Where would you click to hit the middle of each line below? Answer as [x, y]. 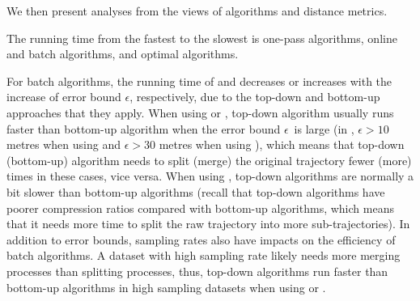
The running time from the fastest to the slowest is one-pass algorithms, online [202, 38]
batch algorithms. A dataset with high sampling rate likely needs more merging [204, 255]
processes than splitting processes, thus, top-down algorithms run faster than [197, 271]
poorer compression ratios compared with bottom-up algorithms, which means [200, 208]
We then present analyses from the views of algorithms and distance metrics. [197, 11]
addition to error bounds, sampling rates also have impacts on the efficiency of [201, 239]
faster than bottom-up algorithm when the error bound [144, 128]
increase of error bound [64, 97]
